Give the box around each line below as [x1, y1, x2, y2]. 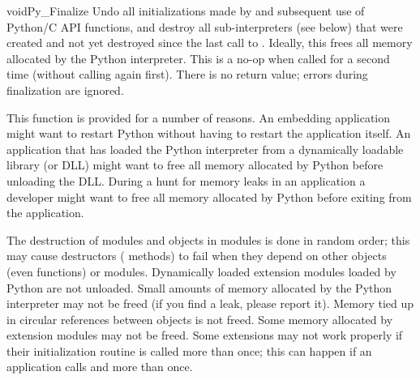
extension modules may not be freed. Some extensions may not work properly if [6, 327, 403, 344]
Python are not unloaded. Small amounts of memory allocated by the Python [6, 279, 392, 296]
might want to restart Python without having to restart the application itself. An [6, 125, 411, 142]
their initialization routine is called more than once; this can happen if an [6, 342, 372, 359]
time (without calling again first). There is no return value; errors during [6, 66, 368, 83]
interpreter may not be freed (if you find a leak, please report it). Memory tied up [6, 295, 414, 312]
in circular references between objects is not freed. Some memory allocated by [6, 310, 393, 327]
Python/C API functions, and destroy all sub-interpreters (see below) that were [6, 18, 403, 35]
